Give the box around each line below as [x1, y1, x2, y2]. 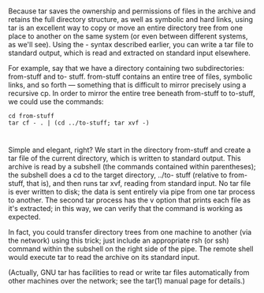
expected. [8, 212, 41, 222]
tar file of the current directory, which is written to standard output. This [8, 154, 242, 163]
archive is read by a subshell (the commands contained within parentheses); [8, 162, 256, 172]
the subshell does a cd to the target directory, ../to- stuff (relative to [8, 170, 228, 180]
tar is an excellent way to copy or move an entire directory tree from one [8, 23, 243, 33]
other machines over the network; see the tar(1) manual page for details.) [8, 276, 246, 286]
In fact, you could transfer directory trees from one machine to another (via [8, 228, 252, 237]
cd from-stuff [8, 113, 55, 121]
